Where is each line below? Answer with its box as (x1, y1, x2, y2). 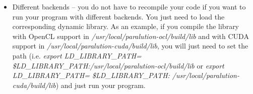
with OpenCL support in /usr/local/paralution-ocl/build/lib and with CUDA (12, 30, 249, 41)
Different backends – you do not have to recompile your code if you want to (12, 1, 246, 11)
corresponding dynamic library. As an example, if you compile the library (12, 21, 239, 31)
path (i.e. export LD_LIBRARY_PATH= (12, 50, 142, 60)
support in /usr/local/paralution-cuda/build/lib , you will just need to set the (12, 40, 248, 51)
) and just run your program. (55, 79, 146, 90)
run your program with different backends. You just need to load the (12, 11, 225, 21)
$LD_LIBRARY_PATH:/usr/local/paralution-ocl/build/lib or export (12, 60, 224, 70)
